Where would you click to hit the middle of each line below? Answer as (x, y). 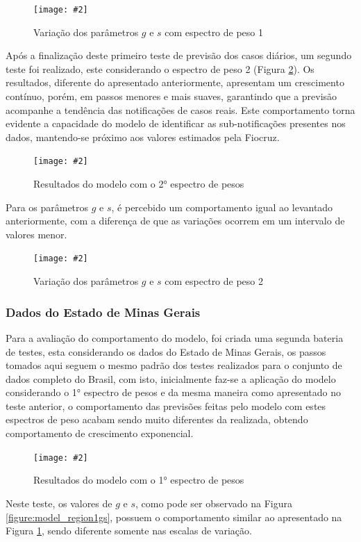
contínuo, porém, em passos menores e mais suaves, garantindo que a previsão (171, 96)
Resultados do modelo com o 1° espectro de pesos (139, 480)
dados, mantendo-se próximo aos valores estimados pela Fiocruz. (143, 137)
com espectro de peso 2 (214, 281)
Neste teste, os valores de (59, 503)
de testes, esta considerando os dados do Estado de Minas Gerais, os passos (166, 351)
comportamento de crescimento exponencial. (100, 433)
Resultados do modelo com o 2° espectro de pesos (139, 184)
